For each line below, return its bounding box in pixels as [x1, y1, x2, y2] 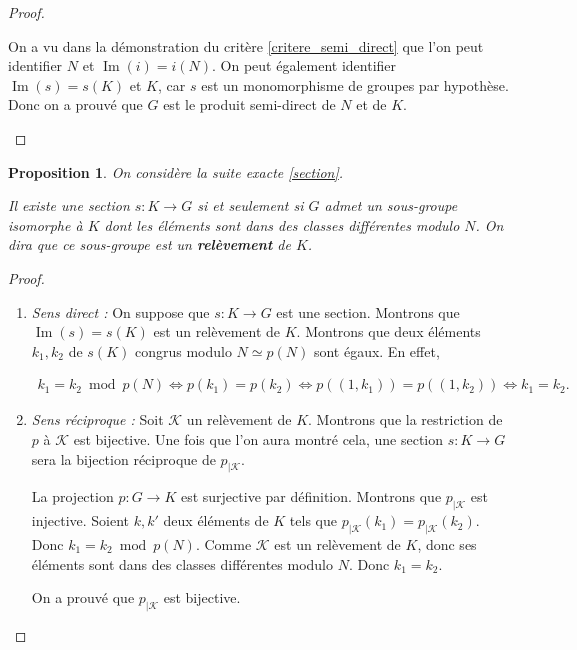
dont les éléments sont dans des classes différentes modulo [104, 214, 460, 235]
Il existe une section [8, 195, 130, 216]
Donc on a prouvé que [8, 94, 143, 115]
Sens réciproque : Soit [31, 409, 164, 430]
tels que [289, 510, 337, 531]
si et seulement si [197, 195, 304, 216]
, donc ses [417, 533, 477, 554]
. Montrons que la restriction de [308, 409, 503, 430]
